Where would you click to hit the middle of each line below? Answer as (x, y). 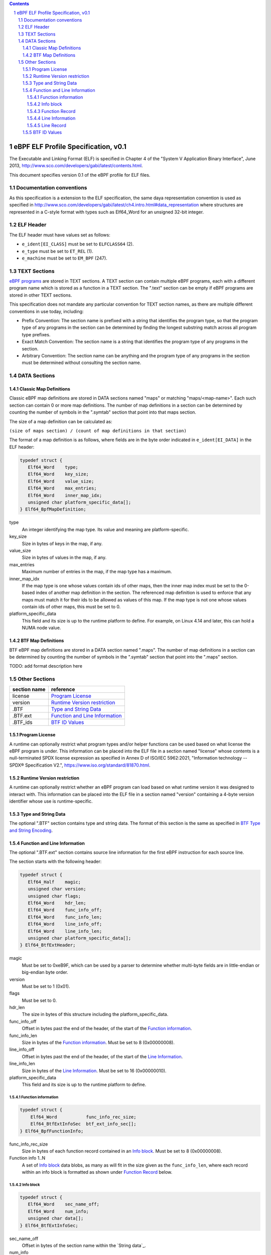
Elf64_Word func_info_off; (65, 910)
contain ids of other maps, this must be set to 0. (71, 607)
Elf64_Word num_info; (58, 1211)
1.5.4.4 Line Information (51, 118)
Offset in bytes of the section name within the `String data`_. (84, 1245)
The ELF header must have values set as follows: (60, 235)
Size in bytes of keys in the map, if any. (62, 543)
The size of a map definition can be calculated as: (61, 421)
